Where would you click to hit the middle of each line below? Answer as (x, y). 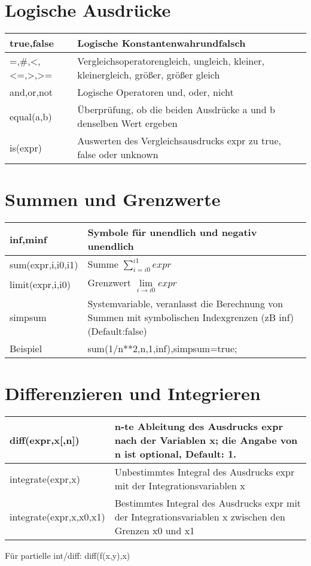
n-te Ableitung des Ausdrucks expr (199, 426)
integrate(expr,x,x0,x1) (57, 517)
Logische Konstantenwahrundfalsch (161, 43)
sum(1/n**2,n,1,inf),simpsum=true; (162, 348)
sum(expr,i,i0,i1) (44, 265)
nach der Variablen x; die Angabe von (206, 440)
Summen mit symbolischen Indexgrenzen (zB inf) (191, 317)
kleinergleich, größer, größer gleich (149, 75)
